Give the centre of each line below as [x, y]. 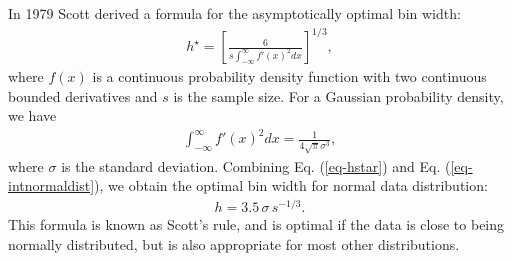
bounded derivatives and [83, 95]
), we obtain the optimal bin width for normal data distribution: [291, 185]
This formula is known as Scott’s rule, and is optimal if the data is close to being [256, 224]
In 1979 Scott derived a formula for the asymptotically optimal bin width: [234, 13]
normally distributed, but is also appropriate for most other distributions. [234, 243]
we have [32, 115]
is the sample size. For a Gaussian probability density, [338, 95]
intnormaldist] [51, 185]
